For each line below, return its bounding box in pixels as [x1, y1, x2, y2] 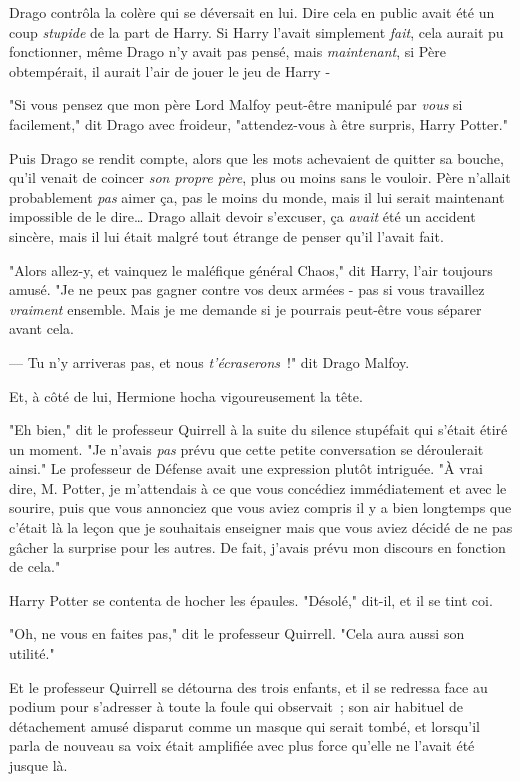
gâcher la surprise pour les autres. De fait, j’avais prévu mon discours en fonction [9, 536, 506, 557]
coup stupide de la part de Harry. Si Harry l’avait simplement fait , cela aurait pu [9, 21, 504, 42]
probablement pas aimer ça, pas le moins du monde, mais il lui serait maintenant [9, 186, 505, 207]
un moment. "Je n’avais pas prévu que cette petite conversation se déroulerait [9, 438, 484, 459]
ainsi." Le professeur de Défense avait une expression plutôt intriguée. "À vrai [9, 458, 483, 479]
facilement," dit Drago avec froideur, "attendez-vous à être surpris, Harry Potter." [9, 113, 508, 134]
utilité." [9, 643, 55, 664]
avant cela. [9, 318, 74, 339]
